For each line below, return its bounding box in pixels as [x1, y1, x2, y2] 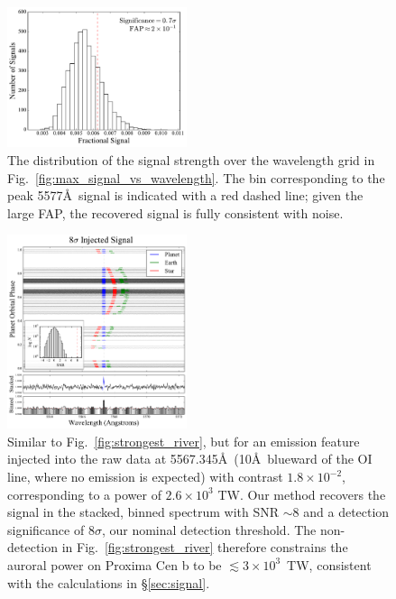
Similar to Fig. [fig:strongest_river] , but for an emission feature [7, 431, 360, 450]
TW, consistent [287, 555, 372, 574]
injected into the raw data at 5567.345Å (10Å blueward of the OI [7, 449, 373, 468]
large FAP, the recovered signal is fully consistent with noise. [7, 203, 344, 222]
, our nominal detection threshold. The [101, 520, 317, 539]
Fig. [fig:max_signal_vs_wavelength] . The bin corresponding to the [7, 168, 385, 187]
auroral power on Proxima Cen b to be [7, 555, 222, 574]
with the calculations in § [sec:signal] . [7, 573, 210, 592]
